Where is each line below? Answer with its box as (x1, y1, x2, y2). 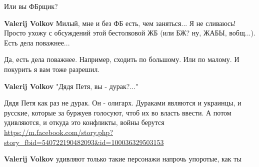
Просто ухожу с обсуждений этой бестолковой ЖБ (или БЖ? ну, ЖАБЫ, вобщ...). (4, 27, 255, 38)
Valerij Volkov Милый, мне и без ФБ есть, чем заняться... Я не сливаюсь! (4, 17, 236, 28)
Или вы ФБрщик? (4, 1, 58, 11)
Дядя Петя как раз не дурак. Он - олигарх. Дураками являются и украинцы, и (4, 97, 241, 108)
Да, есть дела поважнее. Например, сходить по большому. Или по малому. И (4, 54, 239, 64)
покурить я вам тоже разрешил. (4, 63, 100, 74)
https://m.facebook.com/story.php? (4, 126, 113, 137)
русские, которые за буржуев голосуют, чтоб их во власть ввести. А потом (4, 107, 231, 117)
